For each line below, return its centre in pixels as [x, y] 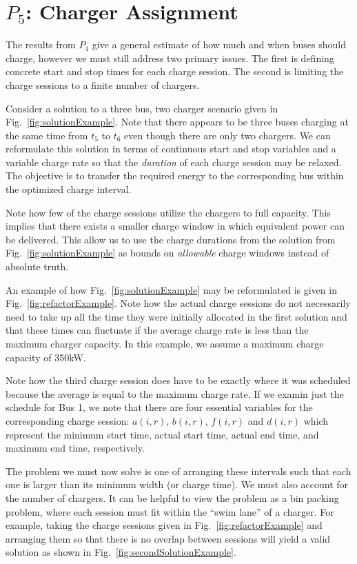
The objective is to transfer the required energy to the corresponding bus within [175, 175]
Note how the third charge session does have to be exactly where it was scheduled [178, 380]
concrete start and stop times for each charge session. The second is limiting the [175, 71]
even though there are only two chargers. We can [227, 135]
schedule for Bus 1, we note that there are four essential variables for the [159, 407]
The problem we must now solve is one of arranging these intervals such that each [178, 471]
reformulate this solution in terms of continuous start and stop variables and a [171, 149]
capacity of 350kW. [46, 357]
